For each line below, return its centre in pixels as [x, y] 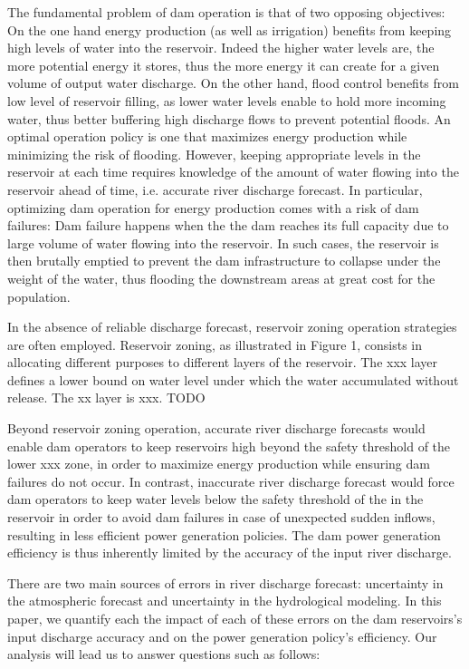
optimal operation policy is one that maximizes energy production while [207, 136]
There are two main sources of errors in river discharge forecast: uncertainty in [225, 582]
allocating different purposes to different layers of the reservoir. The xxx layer [223, 362]
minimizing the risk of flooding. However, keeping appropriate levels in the [214, 154]
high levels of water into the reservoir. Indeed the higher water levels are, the [221, 48]
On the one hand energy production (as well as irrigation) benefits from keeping [230, 29]
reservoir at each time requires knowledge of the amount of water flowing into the [233, 172]
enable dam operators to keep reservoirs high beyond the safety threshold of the [229, 446]
